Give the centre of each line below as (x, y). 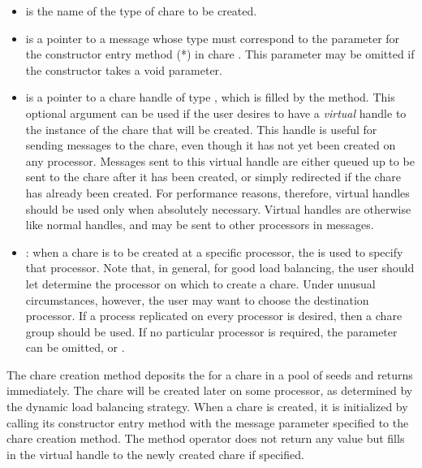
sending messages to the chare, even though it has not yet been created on (211, 145)
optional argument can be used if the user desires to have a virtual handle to (216, 113)
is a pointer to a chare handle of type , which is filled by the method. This (210, 97)
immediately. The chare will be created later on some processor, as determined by (210, 390)
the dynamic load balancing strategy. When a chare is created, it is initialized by (207, 407)
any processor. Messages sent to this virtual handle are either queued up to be (220, 160)
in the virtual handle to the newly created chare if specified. (155, 454)
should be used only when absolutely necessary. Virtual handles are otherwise (218, 208)
